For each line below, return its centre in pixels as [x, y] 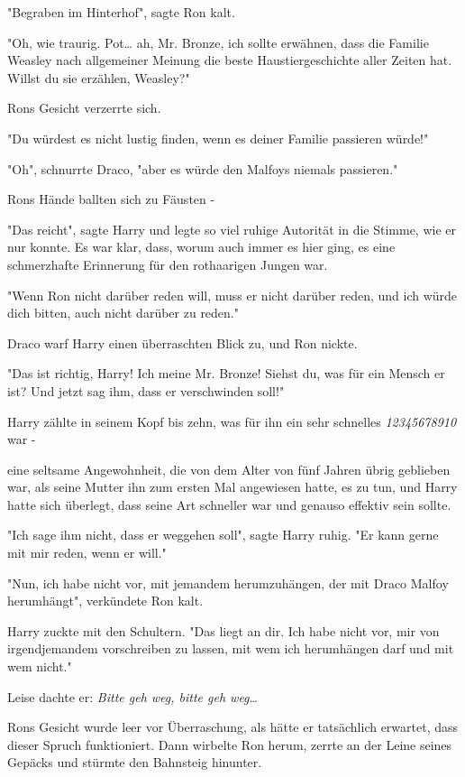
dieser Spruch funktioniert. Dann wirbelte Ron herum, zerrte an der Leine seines [230, 744]
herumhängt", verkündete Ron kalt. [105, 601]
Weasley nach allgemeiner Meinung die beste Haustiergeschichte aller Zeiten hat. [230, 60]
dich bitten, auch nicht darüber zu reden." [123, 313]
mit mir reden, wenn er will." [87, 553]
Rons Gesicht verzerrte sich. [84, 108]
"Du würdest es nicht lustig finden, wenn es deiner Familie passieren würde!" [218, 138]
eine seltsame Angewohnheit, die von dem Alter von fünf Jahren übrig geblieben [229, 469]
